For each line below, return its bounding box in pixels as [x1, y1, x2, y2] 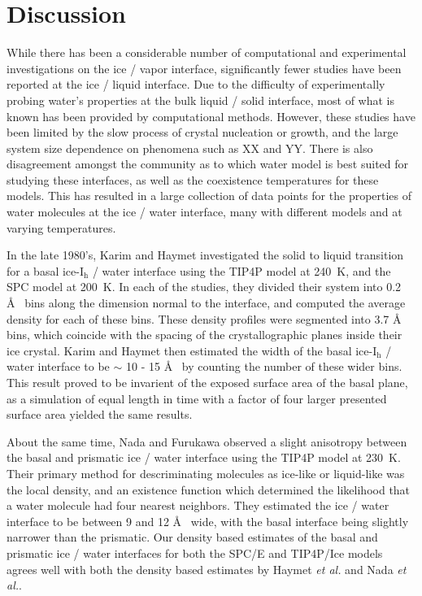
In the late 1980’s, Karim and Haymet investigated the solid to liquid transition [7, 246, 404, 263]
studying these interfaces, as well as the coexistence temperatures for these [7, 171, 379, 188]
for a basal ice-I [7, 262, 84, 279]
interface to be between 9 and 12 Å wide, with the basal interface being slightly [7, 512, 409, 529]
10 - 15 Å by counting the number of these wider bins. [126, 358, 402, 375]
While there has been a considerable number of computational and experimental [7, 44, 407, 61]
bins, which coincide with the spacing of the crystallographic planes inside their [7, 326, 402, 343]
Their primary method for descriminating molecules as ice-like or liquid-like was [7, 464, 405, 481]
